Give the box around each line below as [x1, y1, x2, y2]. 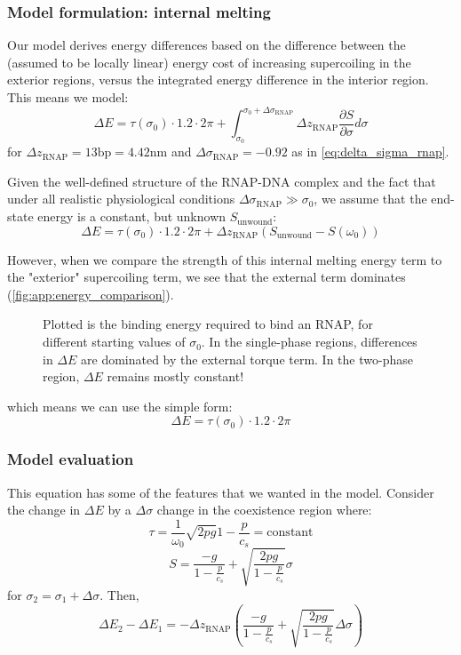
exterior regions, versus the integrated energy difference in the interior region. [7, 70, 429, 89]
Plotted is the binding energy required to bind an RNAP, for [43, 315, 373, 333]
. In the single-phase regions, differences [201, 332, 417, 351]
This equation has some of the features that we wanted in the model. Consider [7, 483, 434, 501]
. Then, [99, 585, 139, 603]
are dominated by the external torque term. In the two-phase [81, 349, 413, 368]
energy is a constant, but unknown [37, 207, 227, 226]
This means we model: [7, 88, 129, 106]
